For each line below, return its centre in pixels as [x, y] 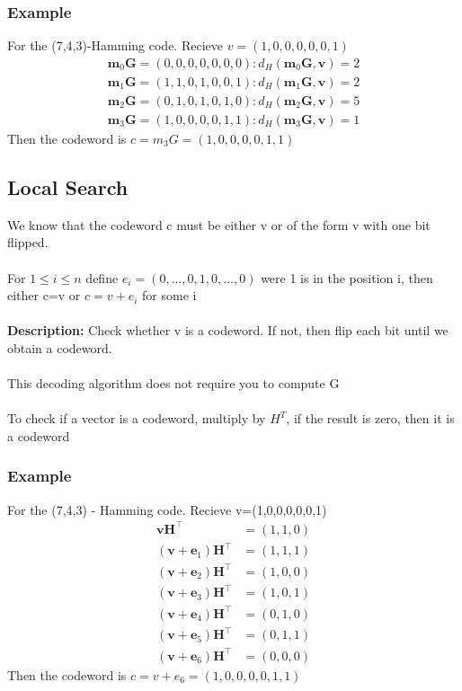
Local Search [68, 186]
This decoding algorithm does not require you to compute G [173, 383]
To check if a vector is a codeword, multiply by [137, 418]
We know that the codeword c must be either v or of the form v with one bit [219, 224]
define [102, 277]
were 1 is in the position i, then [347, 277]
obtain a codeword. [60, 347]
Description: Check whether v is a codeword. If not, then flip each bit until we [228, 330]
